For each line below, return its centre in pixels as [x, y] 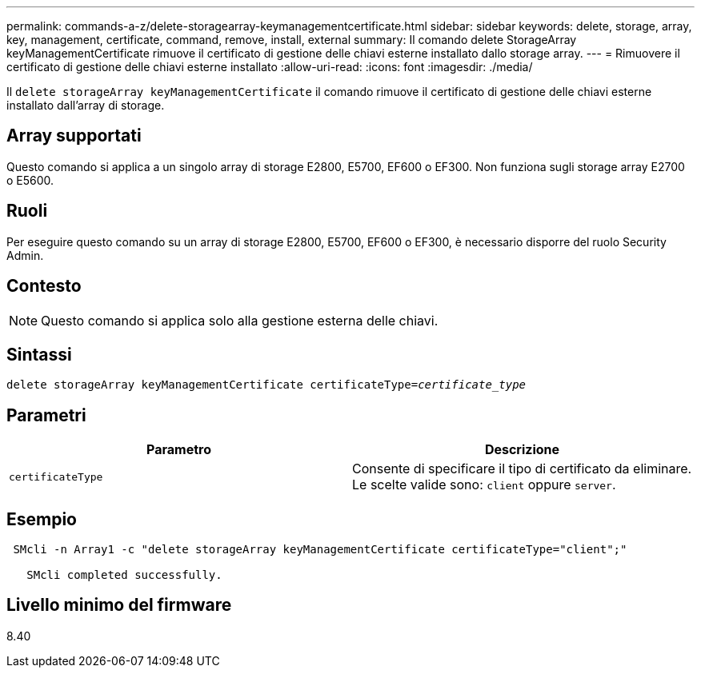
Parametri [46, 415]
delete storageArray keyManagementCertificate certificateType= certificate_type [266, 385]
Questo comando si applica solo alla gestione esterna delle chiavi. [240, 320]
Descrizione [522, 450]
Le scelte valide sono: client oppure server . [484, 485]
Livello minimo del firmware [119, 605]
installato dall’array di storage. [86, 105]
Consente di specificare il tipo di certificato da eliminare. [522, 469]
